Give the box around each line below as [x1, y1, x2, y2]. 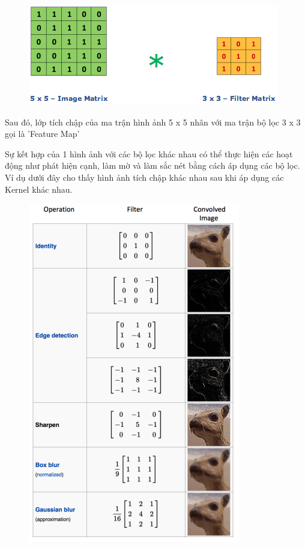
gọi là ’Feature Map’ [5, 127, 80, 140]
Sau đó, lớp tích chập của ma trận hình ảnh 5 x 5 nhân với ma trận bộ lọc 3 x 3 [5, 115, 301, 128]
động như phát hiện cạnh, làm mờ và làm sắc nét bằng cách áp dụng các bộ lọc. [5, 159, 300, 172]
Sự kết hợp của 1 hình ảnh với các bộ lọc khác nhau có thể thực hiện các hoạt [5, 147, 293, 160]
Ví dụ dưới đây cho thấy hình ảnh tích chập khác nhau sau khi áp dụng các [5, 171, 284, 183]
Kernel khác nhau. [5, 183, 73, 195]
